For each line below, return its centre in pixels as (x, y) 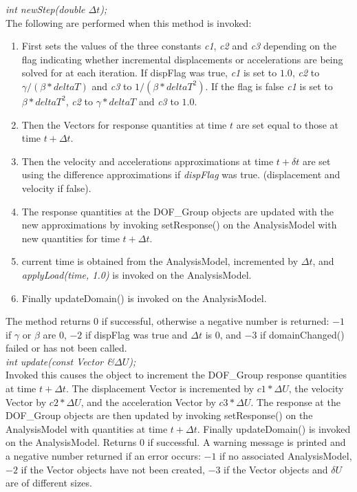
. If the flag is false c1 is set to (269, 86)
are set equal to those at (288, 124)
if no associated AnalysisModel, (286, 456)
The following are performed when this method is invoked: (129, 22)
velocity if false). (56, 188)
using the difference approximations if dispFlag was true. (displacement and (181, 174)
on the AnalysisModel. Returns (71, 442)
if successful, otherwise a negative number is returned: (215, 321)
